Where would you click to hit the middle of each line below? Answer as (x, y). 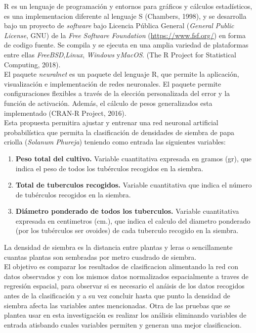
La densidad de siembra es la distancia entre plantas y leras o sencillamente (118, 247)
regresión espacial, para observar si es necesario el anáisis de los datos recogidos (124, 286)
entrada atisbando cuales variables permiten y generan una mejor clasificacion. (123, 324)
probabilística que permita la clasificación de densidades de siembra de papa (119, 132)
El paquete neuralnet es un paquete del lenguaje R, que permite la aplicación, (122, 74)
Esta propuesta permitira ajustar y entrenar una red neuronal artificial (111, 122)
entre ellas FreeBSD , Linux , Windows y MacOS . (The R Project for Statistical (120, 54)
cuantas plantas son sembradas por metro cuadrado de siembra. (100, 257)
